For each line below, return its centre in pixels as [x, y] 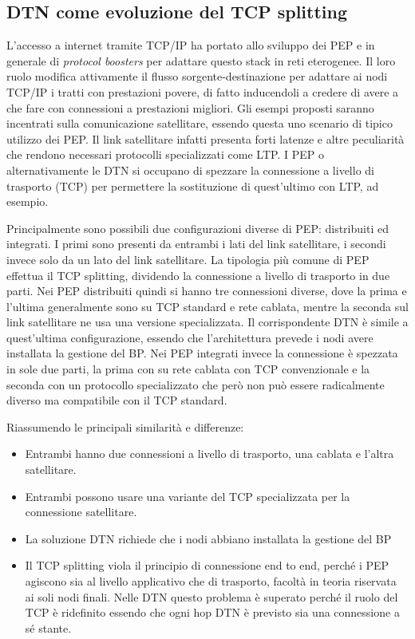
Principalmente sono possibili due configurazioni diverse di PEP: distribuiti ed [198, 228]
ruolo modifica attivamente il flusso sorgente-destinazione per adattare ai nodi [197, 76]
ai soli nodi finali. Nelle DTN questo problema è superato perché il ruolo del [211, 596]
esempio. [28, 201]
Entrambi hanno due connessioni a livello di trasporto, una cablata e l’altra [209, 454]
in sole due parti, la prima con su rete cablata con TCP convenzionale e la [188, 369]
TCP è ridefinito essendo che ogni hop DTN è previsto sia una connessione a [212, 612]
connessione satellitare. [81, 512]
